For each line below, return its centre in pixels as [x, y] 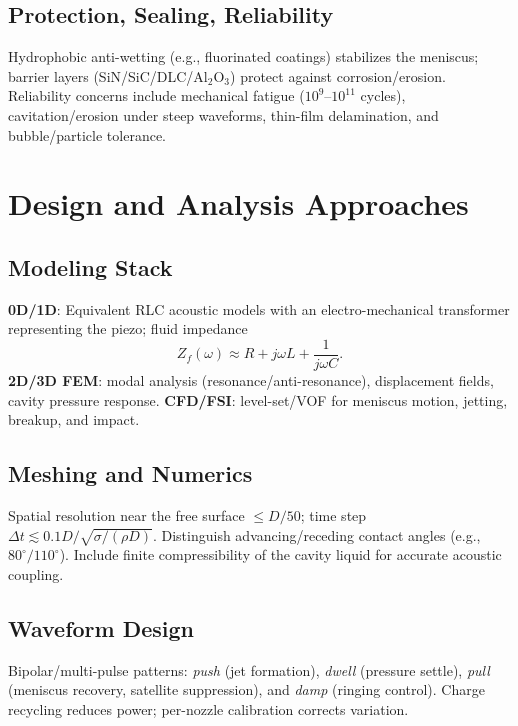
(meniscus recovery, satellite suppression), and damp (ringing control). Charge [246, 689]
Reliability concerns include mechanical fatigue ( [156, 95]
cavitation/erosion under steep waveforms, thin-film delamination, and [223, 114]
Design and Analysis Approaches [238, 203]
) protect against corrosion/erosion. [338, 75]
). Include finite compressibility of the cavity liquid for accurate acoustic [280, 554]
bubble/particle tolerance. [87, 134]
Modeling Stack [90, 266]
